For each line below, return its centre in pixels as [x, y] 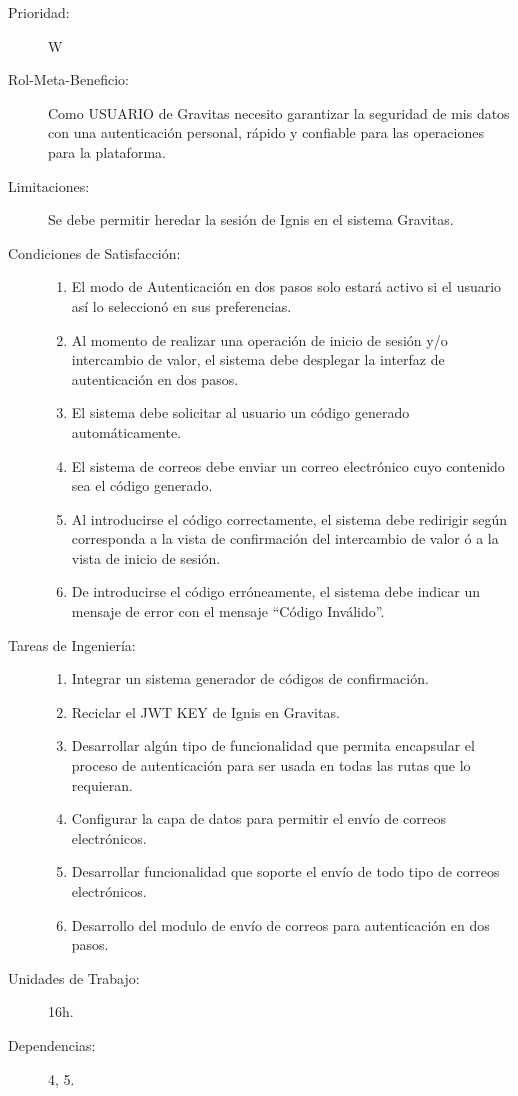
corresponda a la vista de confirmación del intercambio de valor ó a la [285, 538]
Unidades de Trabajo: [74, 977]
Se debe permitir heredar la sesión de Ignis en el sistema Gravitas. [251, 219]
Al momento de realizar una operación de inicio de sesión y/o [259, 339]
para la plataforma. [107, 151]
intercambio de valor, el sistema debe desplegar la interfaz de [258, 359]
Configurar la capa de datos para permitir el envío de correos [258, 818]
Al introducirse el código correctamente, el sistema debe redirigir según [289, 518]
